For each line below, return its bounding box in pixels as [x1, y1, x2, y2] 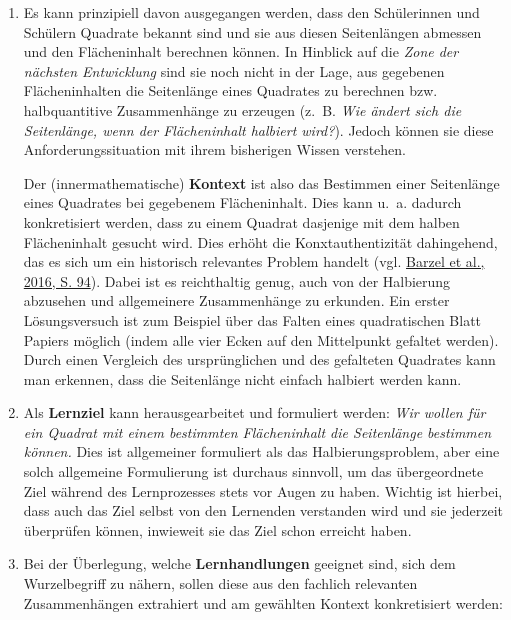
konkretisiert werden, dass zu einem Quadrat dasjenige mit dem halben [23, 211, 460, 232]
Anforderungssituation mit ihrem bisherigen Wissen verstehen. [23, 139, 406, 160]
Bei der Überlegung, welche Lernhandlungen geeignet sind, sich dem [23, 553, 456, 574]
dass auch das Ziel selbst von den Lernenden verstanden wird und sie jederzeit [23, 500, 504, 521]
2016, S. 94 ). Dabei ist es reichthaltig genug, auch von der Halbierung [23, 270, 451, 291]
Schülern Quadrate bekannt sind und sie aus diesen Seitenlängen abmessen [23, 21, 482, 42]
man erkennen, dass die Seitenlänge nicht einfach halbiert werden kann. [23, 368, 462, 389]
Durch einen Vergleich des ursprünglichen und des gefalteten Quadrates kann [23, 349, 496, 370]
